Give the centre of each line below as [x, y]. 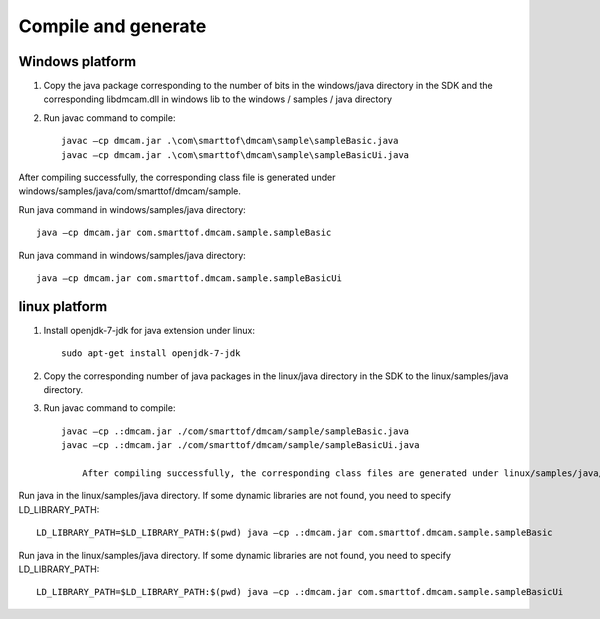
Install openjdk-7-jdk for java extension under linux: [149, 330]
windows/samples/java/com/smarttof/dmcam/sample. [130, 191]
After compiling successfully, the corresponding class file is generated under [177, 177]
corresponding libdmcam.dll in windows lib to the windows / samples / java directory [218, 99]
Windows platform [77, 61]
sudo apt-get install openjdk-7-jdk [151, 353]
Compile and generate [112, 26]
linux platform [63, 306]
